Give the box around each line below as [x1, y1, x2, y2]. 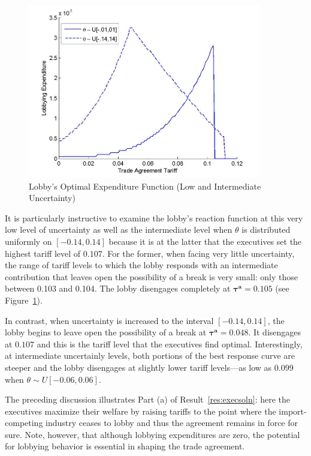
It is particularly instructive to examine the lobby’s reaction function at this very [5, 211, 303, 224]
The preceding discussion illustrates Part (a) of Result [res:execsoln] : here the [5, 393, 291, 406]
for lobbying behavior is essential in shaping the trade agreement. [5, 440, 245, 452]
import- [279, 404, 307, 417]
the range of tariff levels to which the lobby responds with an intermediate [5, 259, 278, 271]
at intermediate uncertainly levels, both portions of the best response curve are [5, 349, 295, 362]
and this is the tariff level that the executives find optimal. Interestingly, [37, 337, 303, 350]
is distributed [241, 223, 291, 236]
